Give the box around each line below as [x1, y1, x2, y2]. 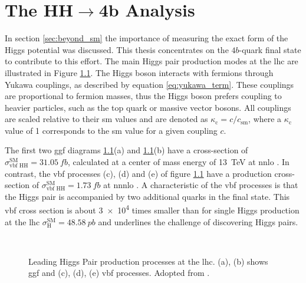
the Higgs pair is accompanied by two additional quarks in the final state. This [5, 190, 290, 202]
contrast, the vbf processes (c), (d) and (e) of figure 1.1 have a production [5, 167, 272, 179]
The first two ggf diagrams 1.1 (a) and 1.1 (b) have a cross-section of [5, 144, 248, 156]
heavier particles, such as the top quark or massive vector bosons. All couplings [5, 101, 291, 113]
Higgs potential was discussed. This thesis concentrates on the [5, 43, 229, 55]
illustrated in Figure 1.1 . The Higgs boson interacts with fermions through [5, 66, 274, 78]
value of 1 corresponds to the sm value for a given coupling [5, 124, 218, 136]
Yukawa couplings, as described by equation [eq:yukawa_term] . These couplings [5, 78, 294, 90]
